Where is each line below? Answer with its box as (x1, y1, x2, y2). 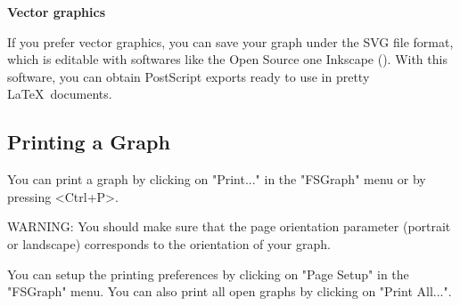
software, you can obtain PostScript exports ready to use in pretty (7, 67, 370, 85)
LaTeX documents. (7, 85, 112, 103)
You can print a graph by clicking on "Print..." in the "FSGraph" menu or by (7, 170, 426, 189)
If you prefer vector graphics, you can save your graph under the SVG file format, (7, 32, 454, 51)
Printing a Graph (7, 128, 170, 156)
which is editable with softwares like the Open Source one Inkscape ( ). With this (7, 50, 448, 68)
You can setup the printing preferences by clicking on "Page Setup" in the (7, 264, 409, 283)
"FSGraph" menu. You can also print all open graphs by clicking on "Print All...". (7, 282, 452, 301)
